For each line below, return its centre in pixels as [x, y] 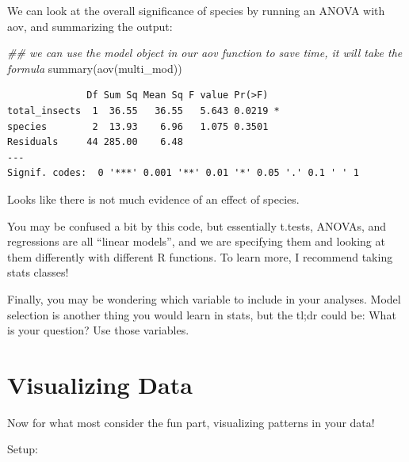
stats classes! [38, 272]
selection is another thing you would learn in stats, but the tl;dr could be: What [202, 314]
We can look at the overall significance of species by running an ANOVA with [196, 10]
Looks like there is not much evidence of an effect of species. [153, 199]
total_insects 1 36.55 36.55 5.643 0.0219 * [143, 111]
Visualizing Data [100, 384]
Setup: [23, 449]
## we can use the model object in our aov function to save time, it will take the [205, 53]
